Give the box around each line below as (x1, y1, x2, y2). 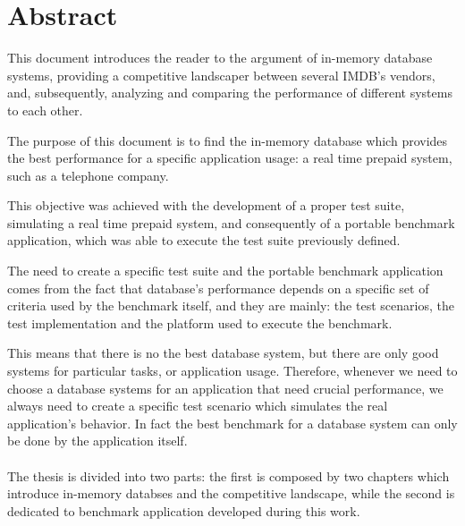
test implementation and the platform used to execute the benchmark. (7, 313, 393, 332)
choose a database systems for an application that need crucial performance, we (7, 378, 444, 397)
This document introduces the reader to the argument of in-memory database (7, 48, 433, 67)
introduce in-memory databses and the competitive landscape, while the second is (7, 484, 455, 503)
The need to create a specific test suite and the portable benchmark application (7, 261, 444, 280)
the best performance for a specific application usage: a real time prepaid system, (7, 148, 452, 167)
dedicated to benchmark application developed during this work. (7, 501, 360, 520)
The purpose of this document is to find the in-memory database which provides (7, 131, 448, 149)
